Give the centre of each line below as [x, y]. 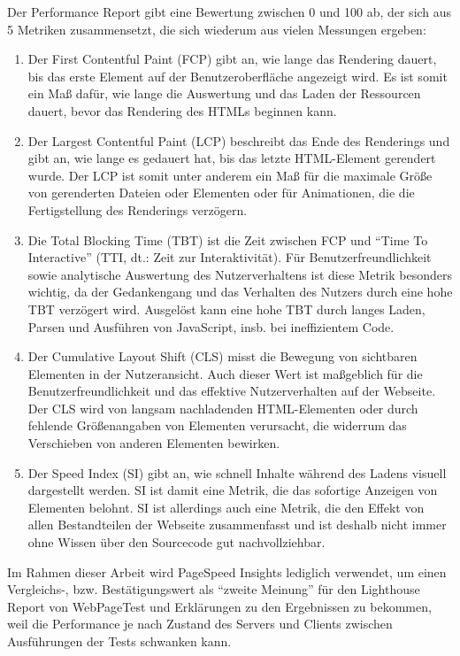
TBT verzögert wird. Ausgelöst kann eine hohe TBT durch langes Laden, [226, 309]
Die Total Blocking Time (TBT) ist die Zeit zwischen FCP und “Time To [228, 239]
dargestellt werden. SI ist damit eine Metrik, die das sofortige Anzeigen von [233, 490]
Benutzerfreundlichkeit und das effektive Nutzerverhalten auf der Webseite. [232, 391]
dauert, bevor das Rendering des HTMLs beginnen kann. [182, 110]
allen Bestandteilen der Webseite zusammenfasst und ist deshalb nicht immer [237, 525]
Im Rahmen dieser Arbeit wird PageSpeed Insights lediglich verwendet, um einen [227, 571]
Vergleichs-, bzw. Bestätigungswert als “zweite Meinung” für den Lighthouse [214, 589]
